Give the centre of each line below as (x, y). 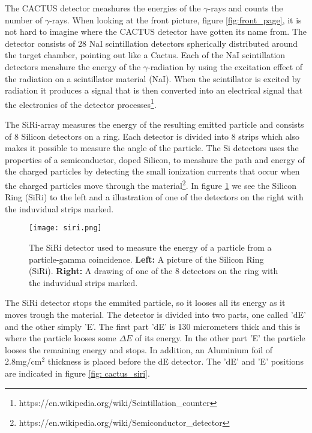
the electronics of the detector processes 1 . (81, 103)
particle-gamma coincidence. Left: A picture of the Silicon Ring (146, 259)
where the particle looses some (61, 338)
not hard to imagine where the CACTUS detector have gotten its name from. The (156, 31)
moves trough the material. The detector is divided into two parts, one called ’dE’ (155, 315)
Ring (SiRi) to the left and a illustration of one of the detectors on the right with (154, 197)
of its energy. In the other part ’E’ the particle (220, 338)
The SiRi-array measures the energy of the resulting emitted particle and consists (154, 124)
